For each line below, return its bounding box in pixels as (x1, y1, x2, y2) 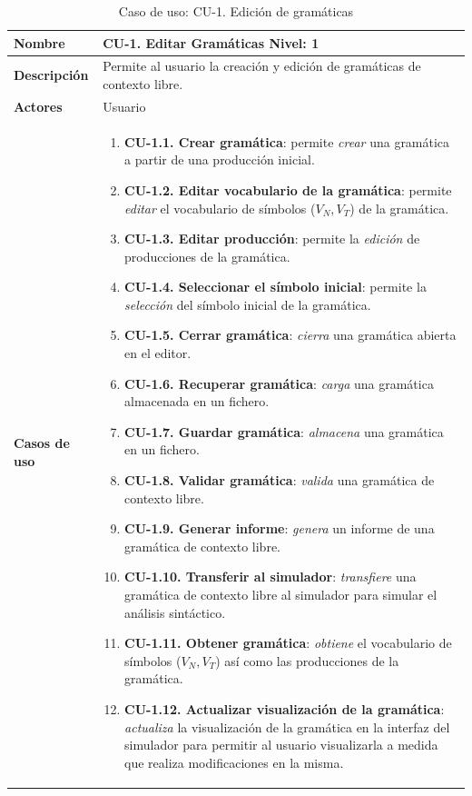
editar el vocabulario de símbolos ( (124, 198, 316, 217)
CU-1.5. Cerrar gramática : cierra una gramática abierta (124, 325, 457, 344)
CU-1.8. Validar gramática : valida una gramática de (124, 471, 435, 490)
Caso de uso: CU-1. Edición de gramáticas (118, 2, 354, 20)
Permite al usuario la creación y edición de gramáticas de (103, 56, 421, 75)
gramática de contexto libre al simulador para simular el (124, 585, 438, 603)
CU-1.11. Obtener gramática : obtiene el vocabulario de (124, 633, 452, 652)
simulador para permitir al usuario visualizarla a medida (124, 735, 438, 754)
